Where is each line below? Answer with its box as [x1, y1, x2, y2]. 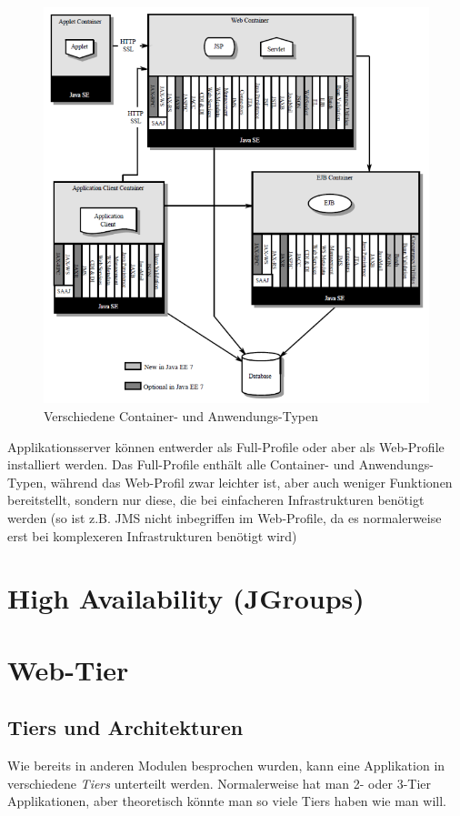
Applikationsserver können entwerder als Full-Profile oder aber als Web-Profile [7, 437, 445, 456]
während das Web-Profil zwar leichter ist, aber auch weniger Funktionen [50, 472, 453, 491]
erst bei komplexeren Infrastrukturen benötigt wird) [7, 526, 297, 545]
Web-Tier [7, 650, 129, 688]
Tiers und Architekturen [7, 713, 244, 741]
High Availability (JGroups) [7, 579, 365, 617]
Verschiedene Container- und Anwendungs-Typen [44, 407, 319, 426]
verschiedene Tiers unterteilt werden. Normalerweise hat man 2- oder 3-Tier [7, 773, 432, 792]
